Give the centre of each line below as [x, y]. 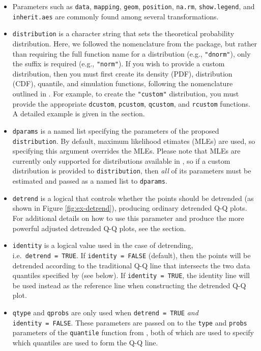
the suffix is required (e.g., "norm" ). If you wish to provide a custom [119, 64]
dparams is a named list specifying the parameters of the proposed [116, 130]
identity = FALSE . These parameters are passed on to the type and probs [130, 322]
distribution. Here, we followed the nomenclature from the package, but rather [135, 43]
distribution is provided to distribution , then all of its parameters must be [132, 171]
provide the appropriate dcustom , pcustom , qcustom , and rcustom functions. [131, 103]
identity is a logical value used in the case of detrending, [103, 245]
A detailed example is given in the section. [79, 114]
